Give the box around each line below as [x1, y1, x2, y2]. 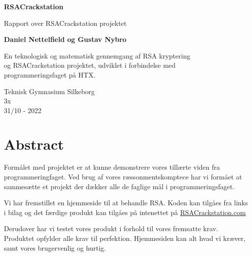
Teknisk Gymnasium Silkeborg [4, 86, 95, 96]
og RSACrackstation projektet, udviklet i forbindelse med [4, 60, 176, 70]
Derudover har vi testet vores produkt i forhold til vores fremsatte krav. [4, 223, 218, 234]
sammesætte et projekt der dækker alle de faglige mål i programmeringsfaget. [4, 181, 235, 191]
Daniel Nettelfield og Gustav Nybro [4, 34, 126, 44]
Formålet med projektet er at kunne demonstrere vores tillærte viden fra [4, 162, 220, 172]
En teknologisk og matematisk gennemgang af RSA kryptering [4, 50, 190, 60]
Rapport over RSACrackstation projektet [4, 18, 127, 28]
